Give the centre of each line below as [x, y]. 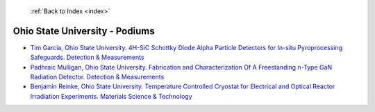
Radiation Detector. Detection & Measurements [97, 77]
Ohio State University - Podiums [84, 31]
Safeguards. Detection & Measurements [87, 57]
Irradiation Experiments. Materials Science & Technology [111, 96]
